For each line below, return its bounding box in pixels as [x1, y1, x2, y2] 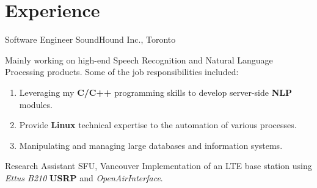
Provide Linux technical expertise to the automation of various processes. [19, 118, 297, 131]
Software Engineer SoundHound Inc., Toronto [5, 33, 176, 46]
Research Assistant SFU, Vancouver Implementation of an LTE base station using [5, 159, 312, 172]
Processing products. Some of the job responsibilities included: [5, 65, 239, 78]
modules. [19, 98, 53, 110]
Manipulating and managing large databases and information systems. [19, 139, 283, 151]
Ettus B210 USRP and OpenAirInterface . [5, 171, 163, 184]
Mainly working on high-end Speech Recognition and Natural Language [5, 53, 273, 66]
